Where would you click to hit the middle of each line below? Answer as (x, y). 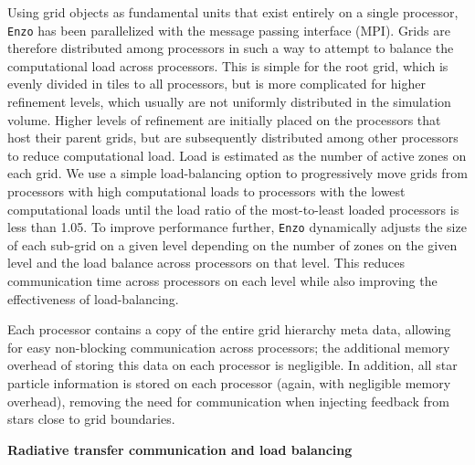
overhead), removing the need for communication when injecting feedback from (228, 401)
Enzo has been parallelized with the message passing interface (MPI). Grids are (229, 30)
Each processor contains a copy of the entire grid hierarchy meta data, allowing (229, 329)
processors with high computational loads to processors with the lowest (206, 191)
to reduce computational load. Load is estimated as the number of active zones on (237, 155)
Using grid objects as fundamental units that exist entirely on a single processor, (233, 12)
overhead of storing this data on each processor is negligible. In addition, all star (232, 365)
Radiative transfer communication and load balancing (180, 449)
